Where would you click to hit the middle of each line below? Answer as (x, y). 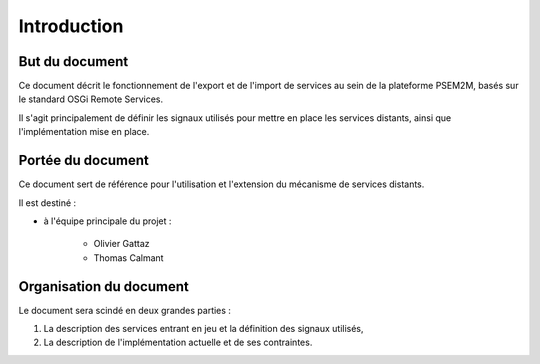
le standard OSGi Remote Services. (91, 99)
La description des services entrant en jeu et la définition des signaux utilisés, (203, 328)
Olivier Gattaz (121, 244)
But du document (73, 61)
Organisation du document (103, 286)
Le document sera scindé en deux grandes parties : (125, 310)
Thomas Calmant (128, 257)
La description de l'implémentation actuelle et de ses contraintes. (178, 342)
